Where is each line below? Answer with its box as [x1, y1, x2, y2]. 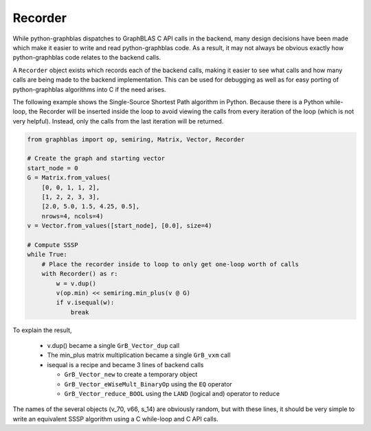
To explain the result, [12, 326, 72, 334]
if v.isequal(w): [56, 299, 115, 307]
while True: [27, 251, 68, 259]
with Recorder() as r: [41, 270, 118, 278]
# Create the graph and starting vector [27, 154, 165, 163]
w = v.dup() [56, 279, 96, 288]
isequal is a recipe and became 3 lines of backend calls [47, 360, 204, 369]
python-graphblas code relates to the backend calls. [12, 54, 161, 62]
